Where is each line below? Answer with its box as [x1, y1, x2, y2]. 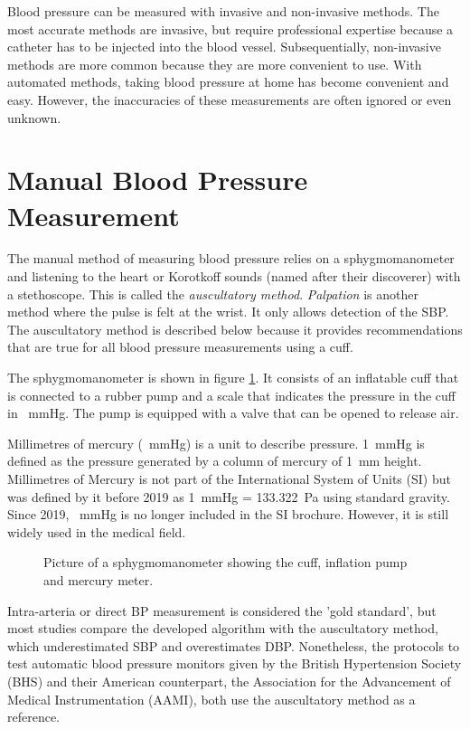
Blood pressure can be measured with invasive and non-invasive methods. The [7, 2, 439, 20]
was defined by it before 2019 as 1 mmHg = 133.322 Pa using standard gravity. [7, 487, 450, 506]
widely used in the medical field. [7, 522, 186, 541]
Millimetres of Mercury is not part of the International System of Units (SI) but [7, 469, 451, 488]
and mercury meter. [43, 570, 154, 589]
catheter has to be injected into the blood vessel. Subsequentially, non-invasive [7, 37, 441, 56]
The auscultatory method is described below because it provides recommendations [7, 319, 463, 338]
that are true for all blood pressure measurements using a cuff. [7, 337, 353, 356]
